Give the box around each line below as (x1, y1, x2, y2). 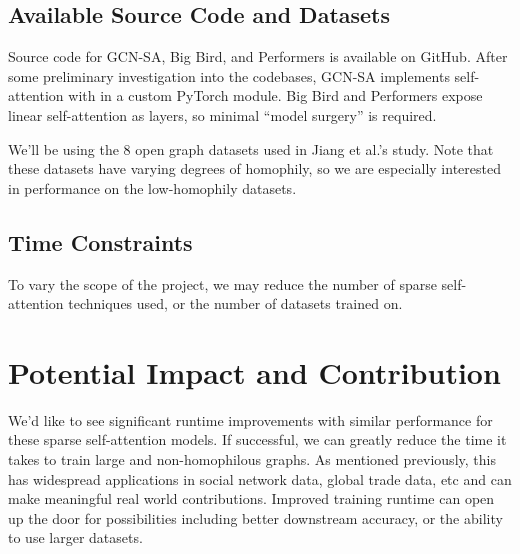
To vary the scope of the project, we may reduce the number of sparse (8, 273, 437, 294)
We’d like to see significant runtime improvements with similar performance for (8, 409, 493, 430)
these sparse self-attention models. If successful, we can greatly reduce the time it (8, 429, 507, 450)
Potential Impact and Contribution (8, 351, 501, 392)
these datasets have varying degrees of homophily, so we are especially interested (8, 158, 501, 179)
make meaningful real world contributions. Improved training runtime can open (8, 488, 495, 509)
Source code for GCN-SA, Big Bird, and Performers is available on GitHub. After (8, 46, 508, 67)
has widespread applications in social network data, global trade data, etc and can (8, 468, 512, 489)
